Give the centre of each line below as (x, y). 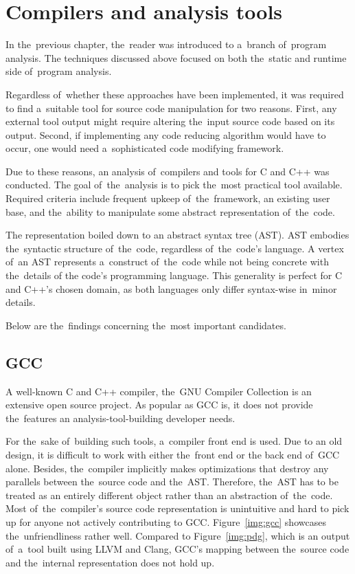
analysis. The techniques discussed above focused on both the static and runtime (176, 57)
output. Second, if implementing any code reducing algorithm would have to (166, 134)
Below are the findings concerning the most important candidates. (146, 325)
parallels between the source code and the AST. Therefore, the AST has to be (172, 482)
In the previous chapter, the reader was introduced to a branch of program (166, 44)
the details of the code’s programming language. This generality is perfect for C (174, 275)
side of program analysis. (59, 71)
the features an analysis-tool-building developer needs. (121, 418)
